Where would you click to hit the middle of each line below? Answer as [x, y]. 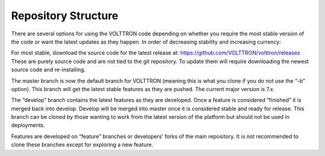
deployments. [28, 125]
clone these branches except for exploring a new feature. [82, 145]
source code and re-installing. [48, 70]
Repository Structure [65, 16]
